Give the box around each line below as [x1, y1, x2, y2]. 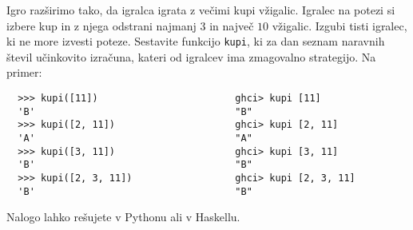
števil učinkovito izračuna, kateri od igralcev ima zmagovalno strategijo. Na [6, 48, 376, 65]
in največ [209, 17, 254, 34]
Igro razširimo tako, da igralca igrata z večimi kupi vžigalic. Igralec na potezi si [6, 2, 395, 18]
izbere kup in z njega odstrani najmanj [6, 17, 197, 34]
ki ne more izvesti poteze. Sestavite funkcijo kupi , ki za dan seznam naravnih [6, 33, 385, 50]
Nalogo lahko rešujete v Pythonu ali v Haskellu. [6, 208, 240, 225]
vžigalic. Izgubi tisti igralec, [272, 17, 407, 34]
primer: [6, 64, 42, 81]
